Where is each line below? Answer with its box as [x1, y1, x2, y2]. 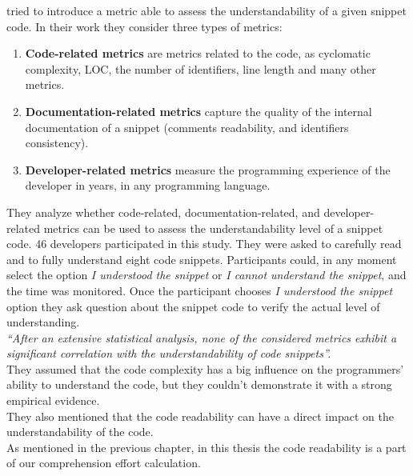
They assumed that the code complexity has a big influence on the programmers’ [6, 360, 404, 377]
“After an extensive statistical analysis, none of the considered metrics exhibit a [6, 329, 397, 346]
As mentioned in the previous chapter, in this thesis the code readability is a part [6, 438, 407, 455]
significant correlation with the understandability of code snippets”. [6, 345, 331, 362]
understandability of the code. [6, 423, 154, 440]
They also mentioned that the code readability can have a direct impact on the [6, 407, 394, 424]
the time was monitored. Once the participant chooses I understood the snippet [6, 282, 393, 298]
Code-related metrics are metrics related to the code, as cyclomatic [25, 45, 371, 62]
